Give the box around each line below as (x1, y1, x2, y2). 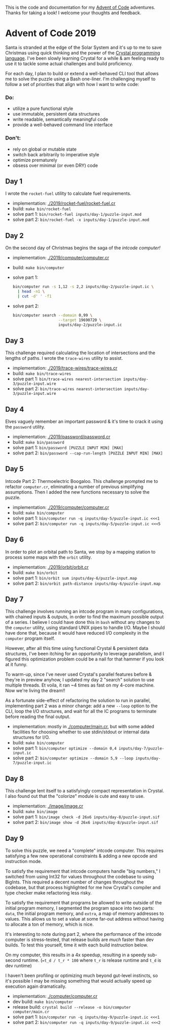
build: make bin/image (12, 809, 58, 815)
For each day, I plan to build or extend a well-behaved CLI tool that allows (5, 70, 159, 76)
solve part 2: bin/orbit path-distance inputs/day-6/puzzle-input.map (12, 580, 161, 586)
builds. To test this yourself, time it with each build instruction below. (5, 942, 148, 948)
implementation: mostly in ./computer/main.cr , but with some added (12, 724, 155, 730)
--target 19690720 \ (58, 318, 102, 323)
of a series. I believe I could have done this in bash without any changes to (5, 619, 160, 625)
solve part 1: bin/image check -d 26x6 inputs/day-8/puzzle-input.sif (12, 814, 160, 820)
